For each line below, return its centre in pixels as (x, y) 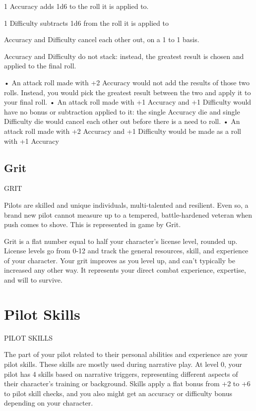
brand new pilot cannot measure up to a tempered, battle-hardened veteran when (128, 214)
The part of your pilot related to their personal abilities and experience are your (126, 354)
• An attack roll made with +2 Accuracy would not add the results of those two (127, 82)
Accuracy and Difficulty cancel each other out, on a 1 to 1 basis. (102, 39)
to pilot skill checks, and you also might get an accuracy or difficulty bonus (118, 393)
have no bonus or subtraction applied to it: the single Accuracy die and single (122, 111)
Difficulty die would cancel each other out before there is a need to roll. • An (122, 121)
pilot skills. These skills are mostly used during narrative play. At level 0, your (123, 364)
